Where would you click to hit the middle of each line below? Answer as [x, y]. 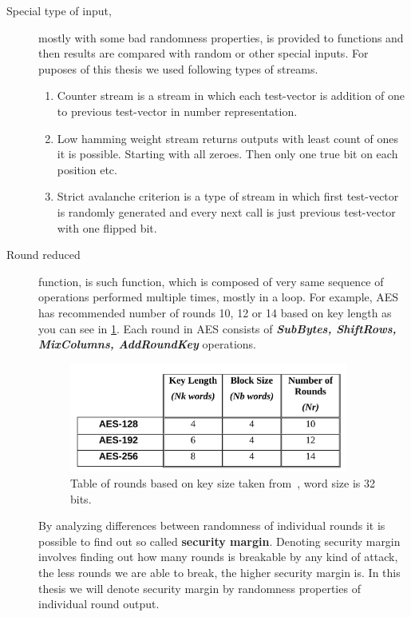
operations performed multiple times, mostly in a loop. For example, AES [219, 297]
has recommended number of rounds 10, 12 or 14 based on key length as [215, 312]
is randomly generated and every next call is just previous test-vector [226, 211]
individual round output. [99, 604]
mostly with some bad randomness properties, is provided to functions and [221, 37]
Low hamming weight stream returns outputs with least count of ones [228, 138]
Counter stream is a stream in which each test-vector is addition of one [231, 96]
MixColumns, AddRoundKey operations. [147, 344]
